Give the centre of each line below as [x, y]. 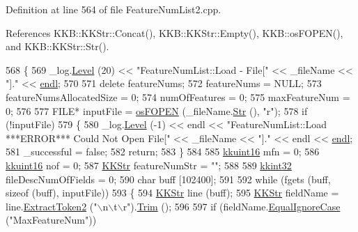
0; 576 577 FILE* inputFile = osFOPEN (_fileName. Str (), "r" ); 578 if [157, 110]
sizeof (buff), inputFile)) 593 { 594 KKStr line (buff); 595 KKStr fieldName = [172, 193]
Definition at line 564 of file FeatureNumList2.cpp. [114, 9]
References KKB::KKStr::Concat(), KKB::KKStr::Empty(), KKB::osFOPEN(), [174, 32]
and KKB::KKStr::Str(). [57, 46]
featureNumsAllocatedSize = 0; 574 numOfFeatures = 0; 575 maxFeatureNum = [178, 96]
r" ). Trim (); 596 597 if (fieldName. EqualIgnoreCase [232, 206]
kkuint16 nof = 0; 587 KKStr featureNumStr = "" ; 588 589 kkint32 [149, 165]
